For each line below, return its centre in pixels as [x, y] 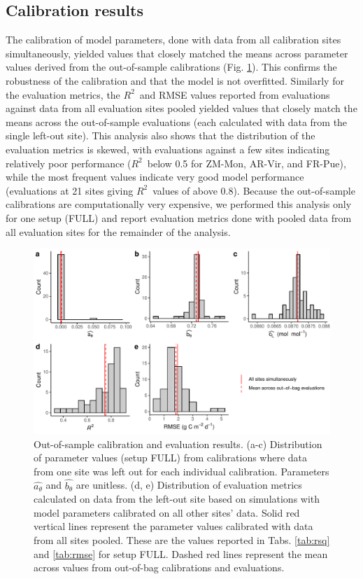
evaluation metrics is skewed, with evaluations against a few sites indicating [168, 149]
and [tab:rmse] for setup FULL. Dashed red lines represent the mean [181, 553]
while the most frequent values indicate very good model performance [155, 177]
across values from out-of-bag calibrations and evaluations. [159, 567]
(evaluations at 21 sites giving [70, 190]
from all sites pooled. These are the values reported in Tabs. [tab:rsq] [182, 540]
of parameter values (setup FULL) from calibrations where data [171, 458]
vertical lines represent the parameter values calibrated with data [173, 526]
